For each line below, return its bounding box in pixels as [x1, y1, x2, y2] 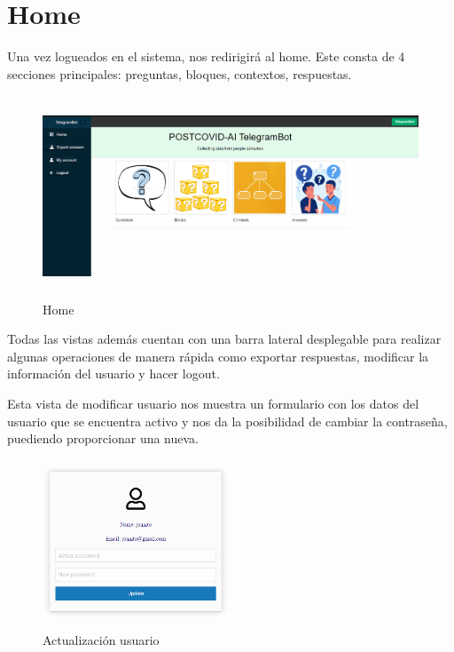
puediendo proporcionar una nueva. [7, 429, 200, 448]
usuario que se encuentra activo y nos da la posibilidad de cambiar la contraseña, [7, 411, 448, 430]
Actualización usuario [43, 631, 160, 649]
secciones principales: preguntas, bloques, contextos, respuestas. [7, 64, 352, 83]
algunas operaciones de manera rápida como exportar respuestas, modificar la [7, 346, 429, 365]
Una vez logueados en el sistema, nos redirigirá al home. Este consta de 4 [7, 47, 405, 66]
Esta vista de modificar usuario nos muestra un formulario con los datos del [7, 394, 419, 413]
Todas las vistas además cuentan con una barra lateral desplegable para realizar [7, 330, 442, 348]
